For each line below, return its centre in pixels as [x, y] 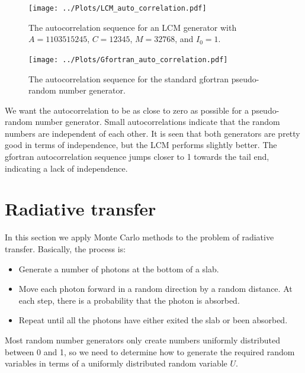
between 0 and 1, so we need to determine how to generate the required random [150, 351]
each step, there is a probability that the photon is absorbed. [129, 300]
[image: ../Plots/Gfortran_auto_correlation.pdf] [128, 60]
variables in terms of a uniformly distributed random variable [116, 363]
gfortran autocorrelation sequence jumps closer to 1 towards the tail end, [137, 157]
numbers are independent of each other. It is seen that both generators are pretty [152, 133]
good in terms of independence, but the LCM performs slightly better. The [141, 145]
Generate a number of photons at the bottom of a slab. [119, 269]
